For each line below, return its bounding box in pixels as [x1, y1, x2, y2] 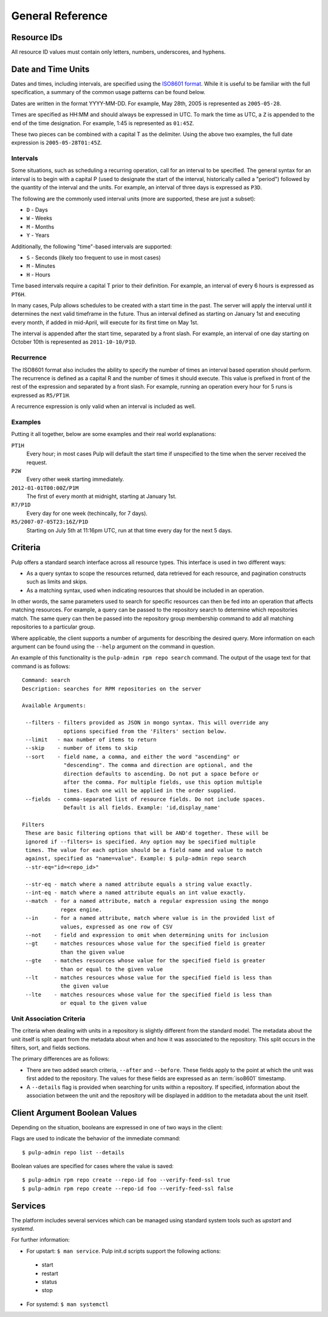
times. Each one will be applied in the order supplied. [63, 787, 237, 794]
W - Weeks [26, 214, 53, 222]
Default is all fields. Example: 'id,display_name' [63, 805, 221, 811]
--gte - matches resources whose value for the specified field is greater [25, 957, 265, 964]
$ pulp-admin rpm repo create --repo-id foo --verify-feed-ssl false [22, 1185, 234, 1192]
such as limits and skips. [26, 578, 88, 585]
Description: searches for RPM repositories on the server [22, 685, 202, 692]
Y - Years [26, 231, 50, 239]
